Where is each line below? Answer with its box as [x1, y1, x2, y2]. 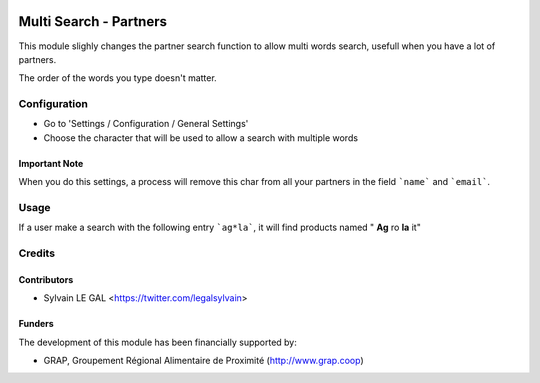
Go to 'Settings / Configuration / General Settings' [43, 118, 249, 130]
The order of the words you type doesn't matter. [18, 72, 217, 84]
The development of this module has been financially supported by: [18, 336, 297, 348]
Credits [18, 246, 55, 260]
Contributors [18, 273, 74, 285]
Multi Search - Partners [18, 13, 167, 30]
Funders [18, 318, 54, 330]
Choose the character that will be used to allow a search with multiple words [43, 131, 359, 144]
